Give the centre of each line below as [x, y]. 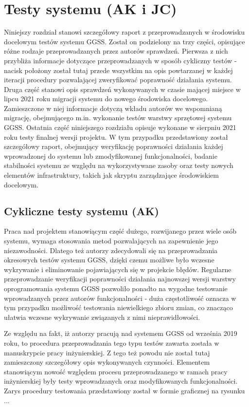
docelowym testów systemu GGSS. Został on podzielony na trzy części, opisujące [124, 41]
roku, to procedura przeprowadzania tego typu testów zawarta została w [112, 342]
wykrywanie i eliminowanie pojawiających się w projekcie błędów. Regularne [118, 269]
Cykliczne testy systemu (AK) [81, 211]
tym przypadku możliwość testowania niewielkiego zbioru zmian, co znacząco [118, 307]
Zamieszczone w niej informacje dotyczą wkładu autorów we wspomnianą [113, 108]
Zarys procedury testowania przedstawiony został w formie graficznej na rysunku [124, 390]
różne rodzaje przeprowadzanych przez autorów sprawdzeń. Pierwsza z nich [116, 51]
